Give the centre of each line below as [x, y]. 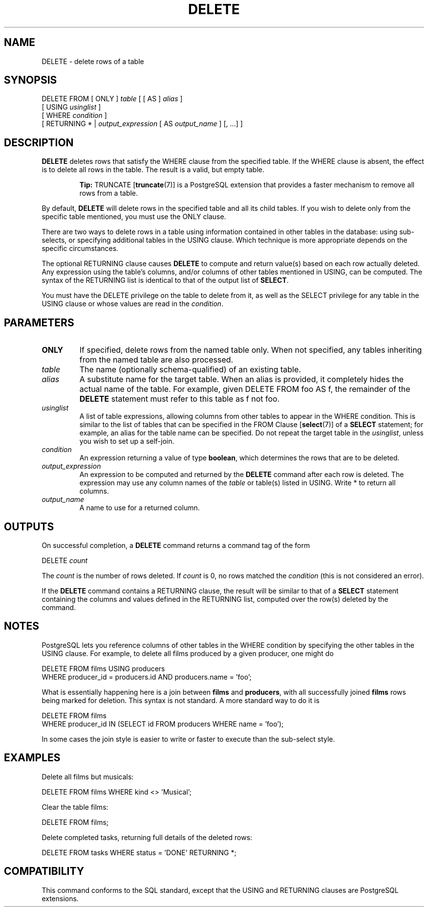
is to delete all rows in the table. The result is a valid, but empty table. [153, 170]
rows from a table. [109, 193]
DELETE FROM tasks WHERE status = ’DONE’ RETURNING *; [139, 852]
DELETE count [65, 560]
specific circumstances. [80, 249]
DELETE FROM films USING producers [103, 668]
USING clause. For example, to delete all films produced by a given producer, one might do [188, 653]
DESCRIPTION [39, 142]
